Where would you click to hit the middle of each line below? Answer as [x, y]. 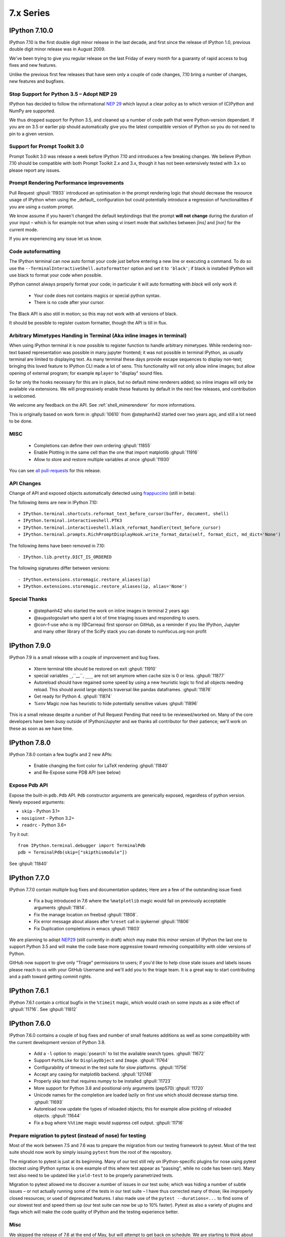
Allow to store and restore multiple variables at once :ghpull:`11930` [102, 459]
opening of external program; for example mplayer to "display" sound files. [86, 373]
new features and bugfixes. [37, 81]
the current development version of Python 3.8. [57, 1042]
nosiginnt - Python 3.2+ [48, 818]
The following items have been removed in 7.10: [57, 546]
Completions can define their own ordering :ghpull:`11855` [93, 446]
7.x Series [30, 13]
